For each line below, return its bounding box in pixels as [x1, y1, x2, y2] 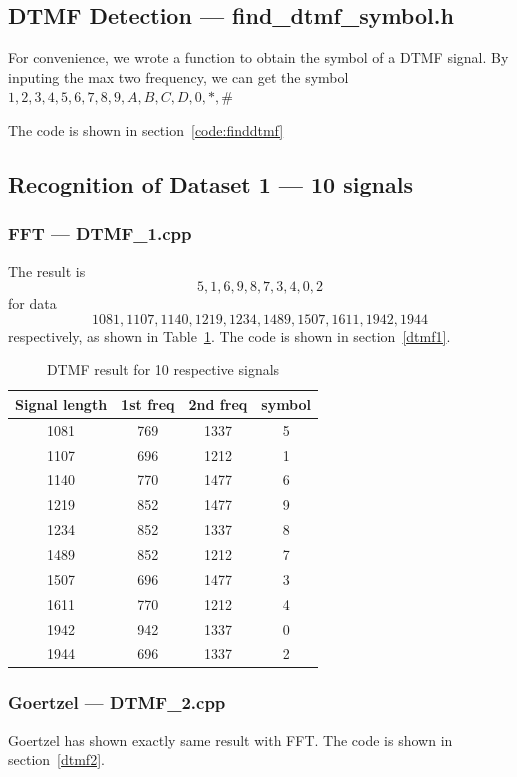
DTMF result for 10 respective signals [46, 359, 280, 380]
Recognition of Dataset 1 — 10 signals [8, 168, 413, 199]
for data [8, 293, 57, 314]
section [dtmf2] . [8, 749, 105, 770]
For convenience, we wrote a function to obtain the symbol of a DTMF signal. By [8, 47, 509, 68]
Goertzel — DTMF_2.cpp [8, 690, 226, 715]
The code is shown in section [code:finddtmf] [8, 119, 284, 140]
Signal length [15, 393, 108, 414]
